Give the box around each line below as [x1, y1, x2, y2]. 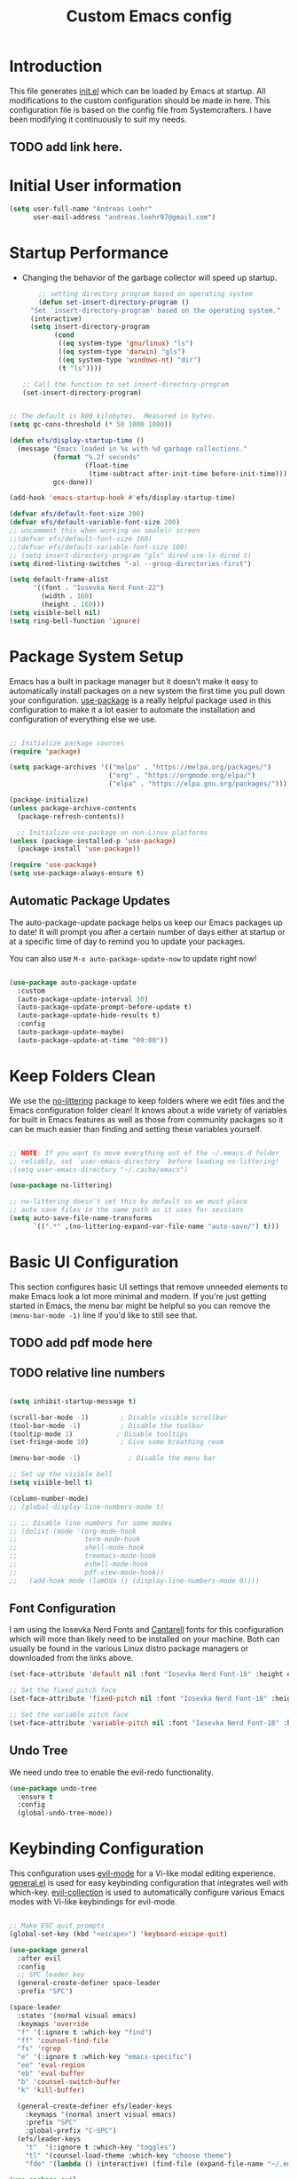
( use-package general [9, 1945, 90, 1954]
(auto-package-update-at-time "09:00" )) [17, 1035, 169, 1045]
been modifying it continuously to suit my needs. [9, 114, 188, 124]
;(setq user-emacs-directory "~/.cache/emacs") [9, 1165, 189, 1174]
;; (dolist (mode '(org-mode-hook [9, 1527, 137, 1536]
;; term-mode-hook [9, 1535, 141, 1544]
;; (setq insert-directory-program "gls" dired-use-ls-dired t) [9, 551, 252, 560]
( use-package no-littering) [9, 1181, 114, 1190]
